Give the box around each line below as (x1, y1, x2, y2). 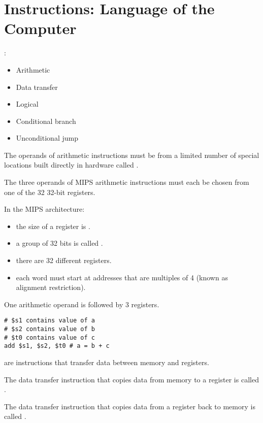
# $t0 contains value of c (4, 334, 95, 341)
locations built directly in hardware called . (4, 159, 139, 170)
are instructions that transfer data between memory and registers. (4, 357, 209, 368)
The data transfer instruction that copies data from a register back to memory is (4, 401, 255, 411)
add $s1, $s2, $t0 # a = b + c (4, 342, 110, 350)
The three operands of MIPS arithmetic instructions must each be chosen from (4, 177, 249, 187)
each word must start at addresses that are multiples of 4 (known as (16, 272, 228, 282)
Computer (4, 18, 77, 39)
